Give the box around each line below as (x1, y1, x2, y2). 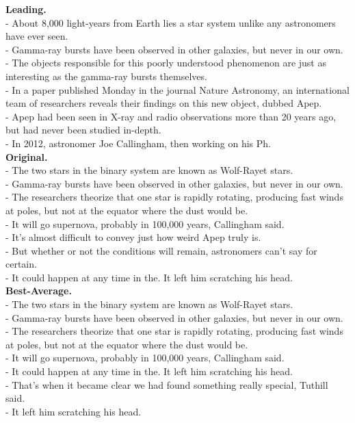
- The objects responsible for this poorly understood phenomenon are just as (5, 55, 326, 70)
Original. (5, 149, 48, 164)
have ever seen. (5, 29, 68, 43)
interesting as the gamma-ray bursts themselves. (5, 68, 207, 83)
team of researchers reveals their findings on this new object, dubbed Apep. (5, 96, 322, 110)
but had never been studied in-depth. (5, 123, 161, 137)
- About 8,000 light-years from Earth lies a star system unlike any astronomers (5, 15, 336, 29)
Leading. (5, 2, 47, 16)
